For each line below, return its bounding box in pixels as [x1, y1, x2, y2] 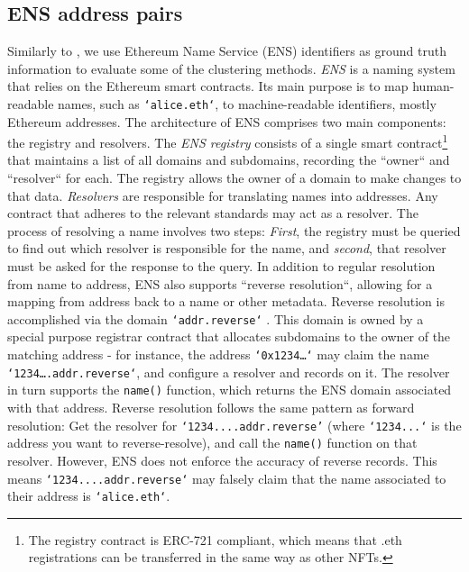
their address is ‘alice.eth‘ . [7, 486, 170, 505]
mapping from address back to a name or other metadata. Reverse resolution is [7, 292, 445, 311]
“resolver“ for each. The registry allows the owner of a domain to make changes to [7, 168, 462, 187]
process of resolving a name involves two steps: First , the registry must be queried [7, 221, 461, 240]
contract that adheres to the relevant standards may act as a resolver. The [7, 204, 418, 222]
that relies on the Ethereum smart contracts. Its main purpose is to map [7, 77, 409, 95]
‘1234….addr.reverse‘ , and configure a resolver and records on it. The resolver [7, 362, 450, 381]
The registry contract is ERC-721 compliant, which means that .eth [28, 530, 402, 549]
